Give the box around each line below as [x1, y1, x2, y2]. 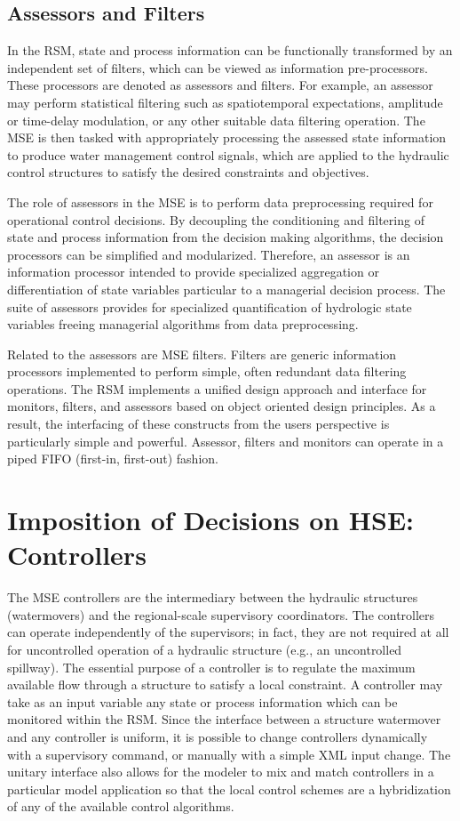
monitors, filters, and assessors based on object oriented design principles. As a [7, 397, 436, 415]
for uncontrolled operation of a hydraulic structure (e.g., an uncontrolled [7, 640, 402, 658]
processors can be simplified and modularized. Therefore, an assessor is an [7, 245, 410, 263]
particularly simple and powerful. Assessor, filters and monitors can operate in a [7, 431, 444, 450]
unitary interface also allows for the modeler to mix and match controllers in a [7, 762, 434, 781]
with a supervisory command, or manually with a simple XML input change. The [7, 745, 451, 763]
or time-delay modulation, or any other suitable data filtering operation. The [7, 110, 425, 129]
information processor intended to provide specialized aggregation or [7, 262, 379, 281]
